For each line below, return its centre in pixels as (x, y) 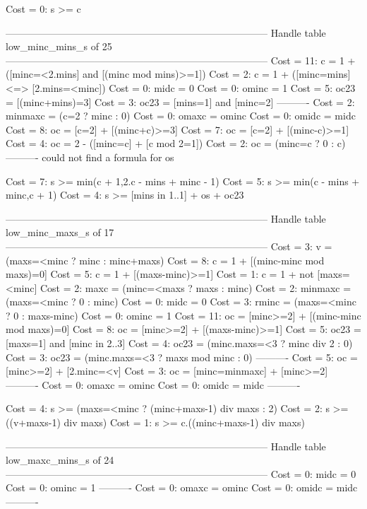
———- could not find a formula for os (90, 157)
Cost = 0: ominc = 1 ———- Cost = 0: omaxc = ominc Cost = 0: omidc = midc (182, 487)
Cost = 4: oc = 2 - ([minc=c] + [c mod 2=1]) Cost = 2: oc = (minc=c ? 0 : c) (176, 143)
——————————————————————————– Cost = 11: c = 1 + (181, 60)
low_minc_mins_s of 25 (59, 46)
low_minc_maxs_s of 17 (60, 232)
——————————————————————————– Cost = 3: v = (169, 246)
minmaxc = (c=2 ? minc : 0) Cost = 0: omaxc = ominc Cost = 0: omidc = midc (181, 116)
